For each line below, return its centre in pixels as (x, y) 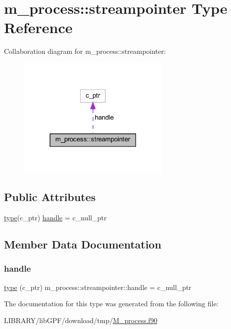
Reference (38, 27)
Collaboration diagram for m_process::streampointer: (85, 51)
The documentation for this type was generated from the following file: (111, 304)
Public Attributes (50, 197)
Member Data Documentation (83, 244)
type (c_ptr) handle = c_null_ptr (55, 218)
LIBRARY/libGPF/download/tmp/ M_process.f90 (81, 320)
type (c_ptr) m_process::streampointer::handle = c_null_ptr (98, 287)
